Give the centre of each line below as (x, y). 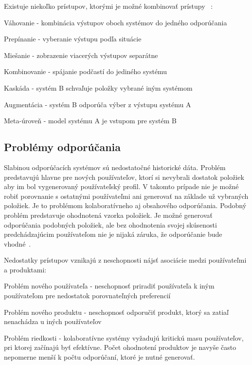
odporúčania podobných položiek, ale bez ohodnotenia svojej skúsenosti (110, 224)
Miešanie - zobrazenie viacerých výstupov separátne (81, 55)
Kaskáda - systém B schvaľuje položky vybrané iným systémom (98, 87)
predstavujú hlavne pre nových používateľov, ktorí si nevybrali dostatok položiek (124, 177)
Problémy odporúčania (62, 147)
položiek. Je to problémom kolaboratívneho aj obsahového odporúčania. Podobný (125, 205)
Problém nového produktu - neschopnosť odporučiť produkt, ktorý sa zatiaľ (116, 312)
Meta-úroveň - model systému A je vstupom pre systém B (90, 121)
